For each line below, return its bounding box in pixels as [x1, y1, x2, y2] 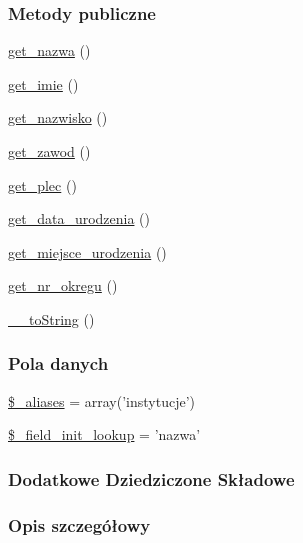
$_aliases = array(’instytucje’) [8, 390, 195, 411]
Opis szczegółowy [8, 512, 151, 537]
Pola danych [8, 351, 109, 376]
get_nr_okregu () [8, 275, 118, 296]
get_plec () [8, 174, 77, 195]
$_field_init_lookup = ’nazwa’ [8, 424, 201, 445]
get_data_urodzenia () [8, 208, 151, 229]
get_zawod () [8, 141, 91, 161]
